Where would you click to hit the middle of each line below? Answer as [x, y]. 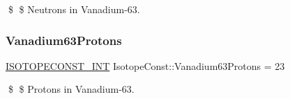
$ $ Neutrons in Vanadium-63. [74, 9]
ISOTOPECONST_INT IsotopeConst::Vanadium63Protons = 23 [145, 65]
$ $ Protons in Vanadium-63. [71, 89]
